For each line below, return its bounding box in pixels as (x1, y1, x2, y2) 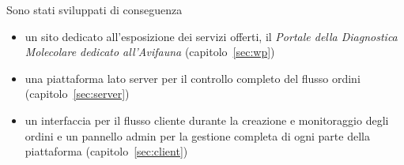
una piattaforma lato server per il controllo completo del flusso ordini (25, 69, 361, 86)
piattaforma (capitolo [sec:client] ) (25, 143, 188, 159)
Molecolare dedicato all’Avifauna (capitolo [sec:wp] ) (25, 43, 275, 60)
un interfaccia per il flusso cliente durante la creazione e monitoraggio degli (25, 111, 389, 128)
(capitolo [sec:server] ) (25, 85, 130, 102)
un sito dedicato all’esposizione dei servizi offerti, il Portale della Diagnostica (25, 28, 398, 44)
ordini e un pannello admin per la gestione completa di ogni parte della (25, 127, 370, 144)
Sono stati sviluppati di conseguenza (6, 2, 183, 17)
